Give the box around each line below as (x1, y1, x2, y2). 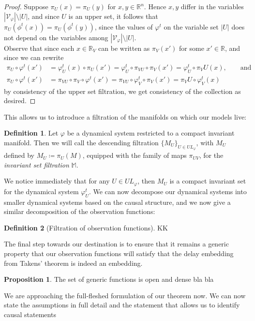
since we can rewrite (4, 52, 64, 62)
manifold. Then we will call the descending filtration (4, 137, 159, 147)
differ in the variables (180, 1, 244, 11)
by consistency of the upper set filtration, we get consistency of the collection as (4, 86, 241, 96)
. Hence (144, 1, 166, 11)
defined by (4, 150, 35, 160)
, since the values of (94, 21, 153, 31)
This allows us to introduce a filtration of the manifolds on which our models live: (4, 111, 247, 122)
